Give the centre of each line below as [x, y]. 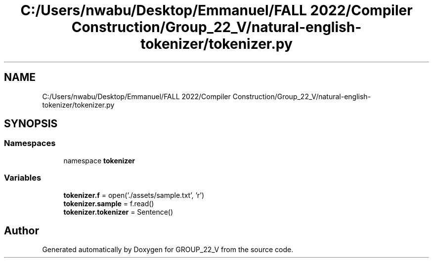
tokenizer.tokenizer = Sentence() [118, 212]
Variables [23, 178]
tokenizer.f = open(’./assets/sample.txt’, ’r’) [134, 195]
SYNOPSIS [31, 124]
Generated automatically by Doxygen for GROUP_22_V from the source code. [168, 250]
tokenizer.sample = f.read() [109, 203]
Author [22, 230]
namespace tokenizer [99, 160]
